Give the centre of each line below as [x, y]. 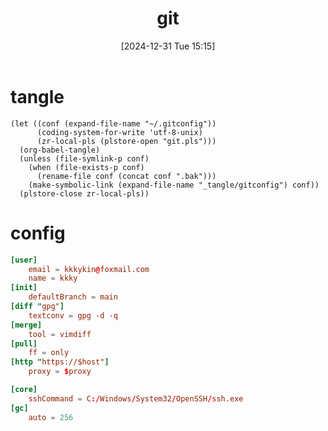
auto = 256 [51, 417]
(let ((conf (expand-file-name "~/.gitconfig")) [113, 123]
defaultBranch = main [73, 297]
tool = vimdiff [60, 334]
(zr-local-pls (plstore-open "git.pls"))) [126, 141]
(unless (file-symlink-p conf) [84, 158]
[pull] [24, 343]
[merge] [26, 325]
